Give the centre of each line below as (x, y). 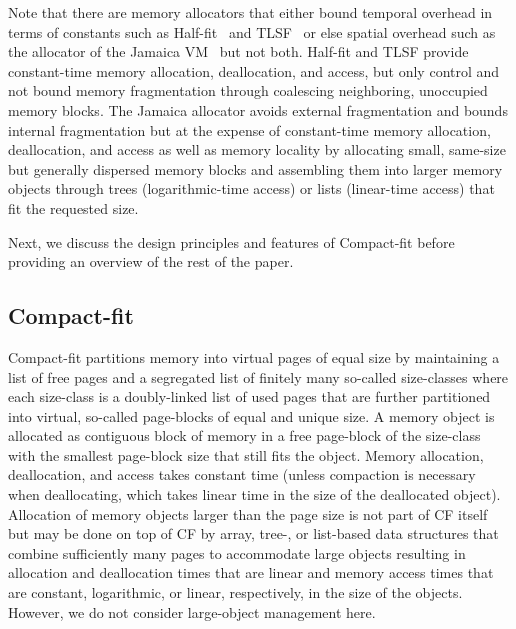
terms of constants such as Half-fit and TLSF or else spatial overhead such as (252, 31)
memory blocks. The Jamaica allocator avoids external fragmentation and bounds (258, 109)
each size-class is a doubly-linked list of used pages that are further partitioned (249, 396)
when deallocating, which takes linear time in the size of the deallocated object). (254, 494)
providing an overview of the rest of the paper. (151, 261)
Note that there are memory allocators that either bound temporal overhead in (250, 12)
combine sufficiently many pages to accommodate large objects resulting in (237, 552)
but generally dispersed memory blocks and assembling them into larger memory (255, 168)
